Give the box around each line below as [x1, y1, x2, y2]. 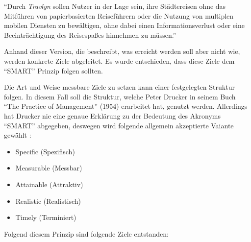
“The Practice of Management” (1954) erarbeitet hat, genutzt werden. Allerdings [4, 101, 248, 111]
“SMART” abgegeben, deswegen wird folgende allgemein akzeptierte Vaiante [4, 120, 234, 130]
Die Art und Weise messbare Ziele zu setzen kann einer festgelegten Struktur [4, 82, 235, 92]
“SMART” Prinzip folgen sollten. [4, 65, 103, 75]
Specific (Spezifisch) [15, 146, 75, 156]
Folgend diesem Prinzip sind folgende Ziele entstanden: [4, 228, 169, 239]
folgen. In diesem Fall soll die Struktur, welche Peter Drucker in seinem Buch [4, 91, 236, 101]
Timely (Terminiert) [15, 212, 76, 222]
